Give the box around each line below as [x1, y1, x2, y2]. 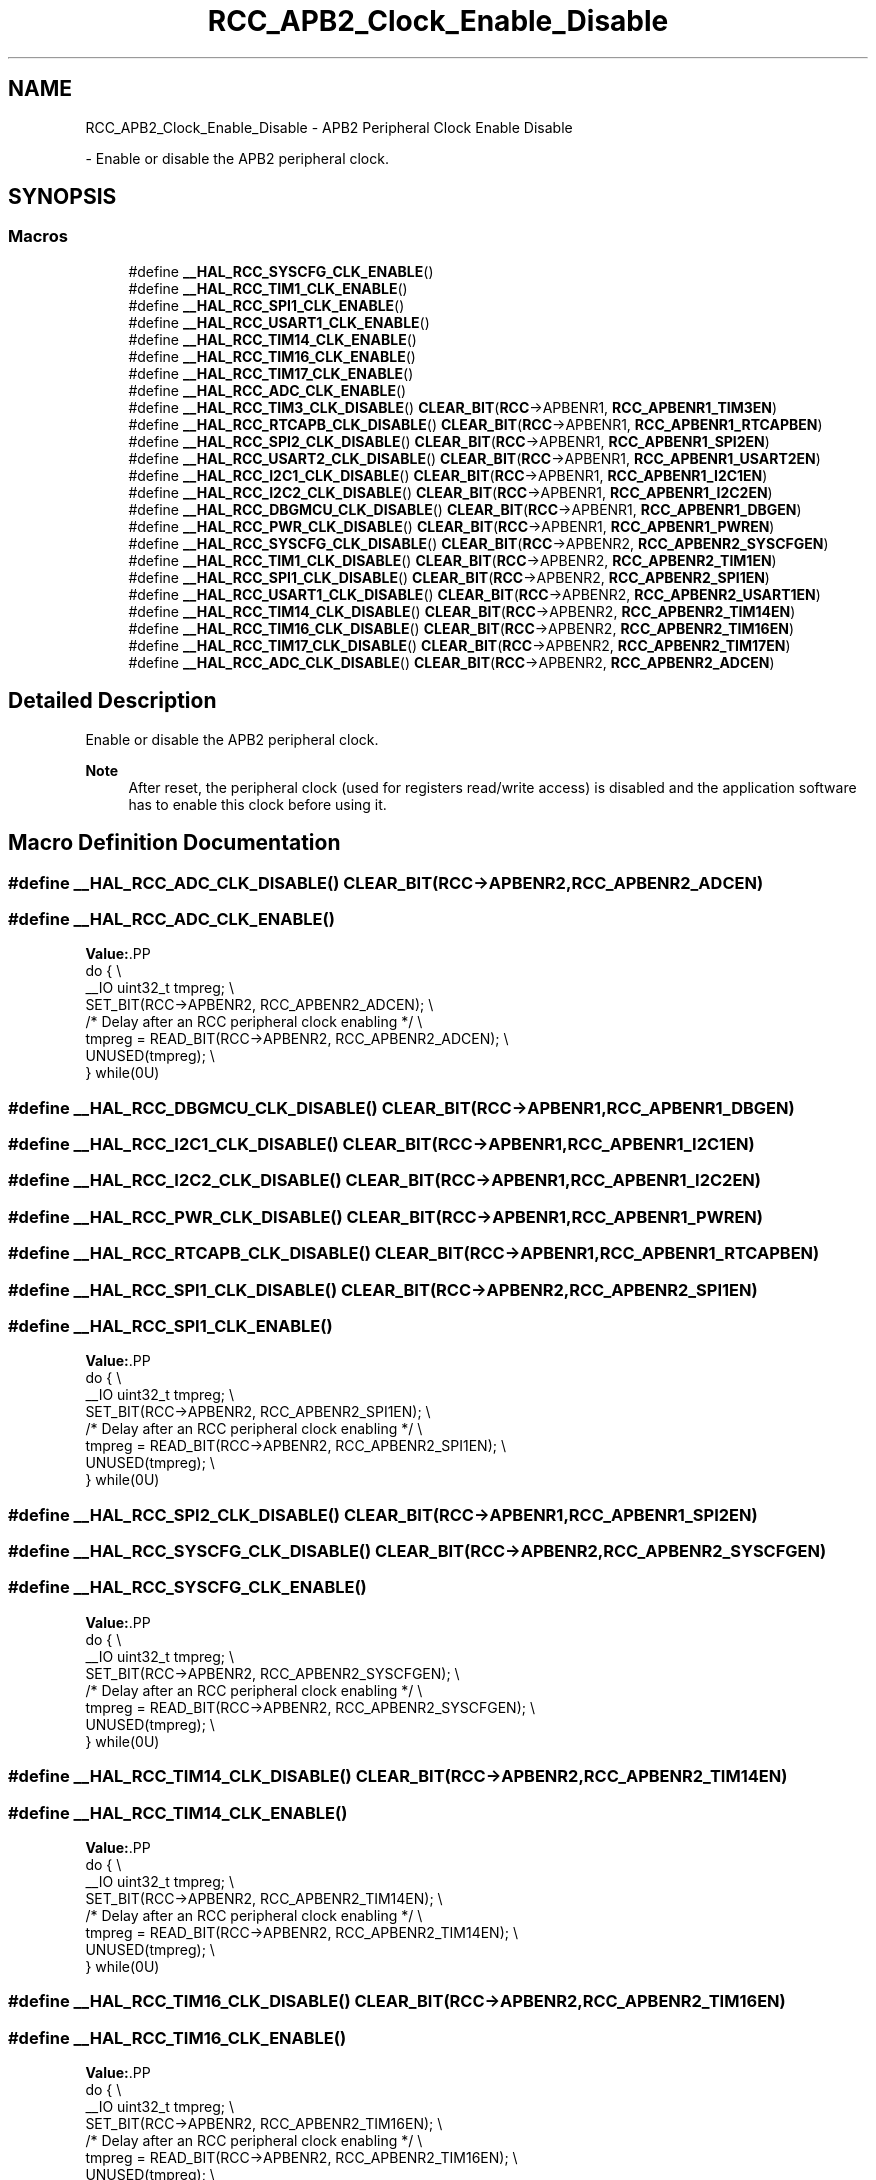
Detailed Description [8, 688, 217, 714]
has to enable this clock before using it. [128, 795, 387, 813]
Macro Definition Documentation [8, 830, 341, 856]
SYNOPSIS [8, 184, 117, 210]
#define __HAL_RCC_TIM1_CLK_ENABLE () [128, 279, 408, 297]
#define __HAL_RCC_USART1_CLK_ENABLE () [128, 313, 430, 331]
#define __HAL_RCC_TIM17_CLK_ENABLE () [128, 364, 414, 382]
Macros [8, 226, 68, 247]
